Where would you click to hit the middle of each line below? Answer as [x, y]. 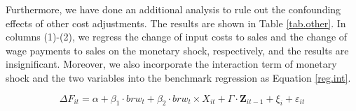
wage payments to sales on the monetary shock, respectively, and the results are [177, 50]
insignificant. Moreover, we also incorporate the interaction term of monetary [171, 64]
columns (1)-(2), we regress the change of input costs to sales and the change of [177, 37]
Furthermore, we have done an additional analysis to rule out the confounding [173, 9]
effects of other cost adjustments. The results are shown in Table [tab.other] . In [176, 23]
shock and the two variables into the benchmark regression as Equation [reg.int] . [178, 77]
